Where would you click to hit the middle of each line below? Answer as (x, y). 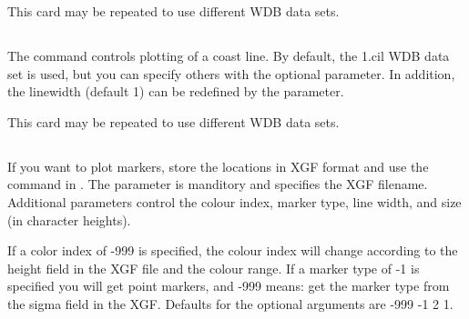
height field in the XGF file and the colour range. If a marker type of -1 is (214, 268)
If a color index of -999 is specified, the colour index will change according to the (233, 250)
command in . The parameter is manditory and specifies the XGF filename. (218, 184)
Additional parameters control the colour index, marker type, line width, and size (234, 201)
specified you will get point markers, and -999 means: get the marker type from (229, 286)
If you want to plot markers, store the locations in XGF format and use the (218, 166)
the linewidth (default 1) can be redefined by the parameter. (176, 91)
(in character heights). (69, 219)
